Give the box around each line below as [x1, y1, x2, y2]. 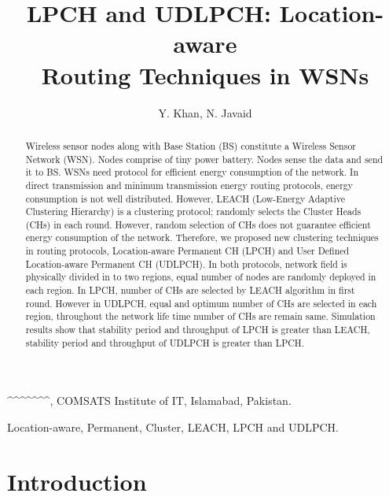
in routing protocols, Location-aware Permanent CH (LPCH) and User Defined [25, 244, 350, 258]
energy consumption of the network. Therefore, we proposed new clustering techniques [25, 231, 379, 244]
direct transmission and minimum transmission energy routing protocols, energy [25, 178, 354, 191]
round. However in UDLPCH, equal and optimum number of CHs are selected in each [25, 296, 377, 310]
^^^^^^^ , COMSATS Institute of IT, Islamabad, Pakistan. [7, 392, 292, 409]
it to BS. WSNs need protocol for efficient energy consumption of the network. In [25, 165, 358, 179]
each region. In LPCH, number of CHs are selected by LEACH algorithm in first [25, 284, 355, 297]
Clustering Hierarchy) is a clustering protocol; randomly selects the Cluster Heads [25, 205, 361, 218]
